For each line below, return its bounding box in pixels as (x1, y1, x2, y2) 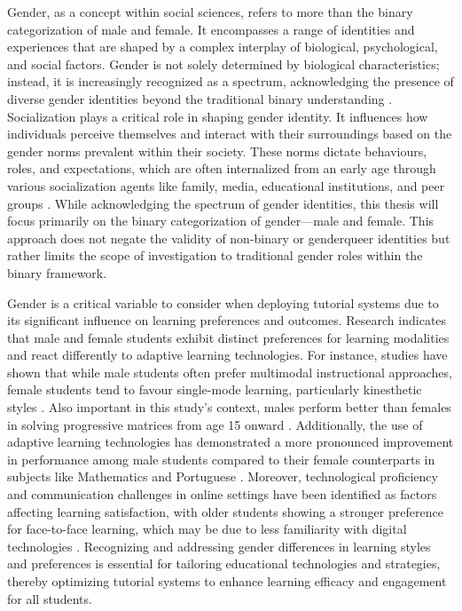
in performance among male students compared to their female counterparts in (7, 449, 435, 468)
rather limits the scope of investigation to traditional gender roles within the (7, 246, 423, 265)
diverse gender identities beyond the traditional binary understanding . (7, 89, 393, 107)
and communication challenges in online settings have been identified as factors (7, 485, 437, 504)
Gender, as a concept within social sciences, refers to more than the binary (7, 3, 413, 20)
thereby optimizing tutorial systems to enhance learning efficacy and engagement (7, 572, 447, 590)
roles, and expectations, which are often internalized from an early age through (7, 159, 436, 178)
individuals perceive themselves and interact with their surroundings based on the (7, 124, 452, 143)
